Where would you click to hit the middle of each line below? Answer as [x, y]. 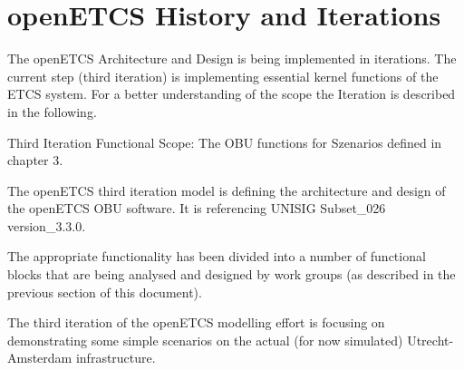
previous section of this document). [105, 292]
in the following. [52, 111]
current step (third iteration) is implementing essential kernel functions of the [223, 76]
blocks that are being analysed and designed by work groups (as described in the [232, 274]
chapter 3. [35, 160]
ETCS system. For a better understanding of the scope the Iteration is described [232, 94]
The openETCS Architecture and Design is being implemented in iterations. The [232, 58]
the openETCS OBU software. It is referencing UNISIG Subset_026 [197, 208]
